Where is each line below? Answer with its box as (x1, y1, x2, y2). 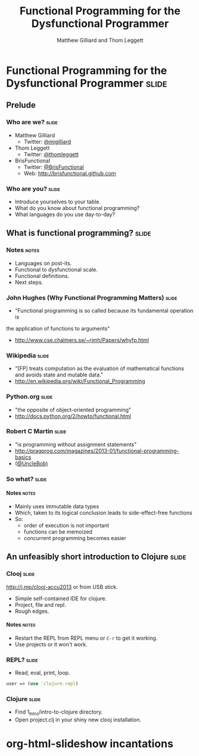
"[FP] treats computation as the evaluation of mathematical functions (14, 365, 185, 372)
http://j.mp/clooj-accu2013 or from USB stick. (6, 583, 118, 590)
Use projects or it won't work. (14, 640, 88, 648)
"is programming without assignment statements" (14, 440, 137, 448)
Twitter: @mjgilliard (23, 138, 71, 145)
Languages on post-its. (14, 260, 72, 267)
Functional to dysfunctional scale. (14, 266, 98, 273)
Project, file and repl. (14, 601, 67, 608)
